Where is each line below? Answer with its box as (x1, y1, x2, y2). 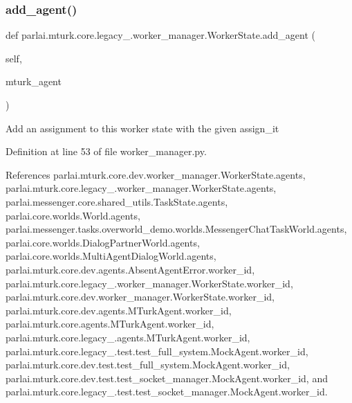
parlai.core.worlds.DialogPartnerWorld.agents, (6, 235, 200, 249)
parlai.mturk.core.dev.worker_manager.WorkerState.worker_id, (6, 289, 275, 304)
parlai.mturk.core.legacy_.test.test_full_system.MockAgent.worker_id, (6, 343, 308, 358)
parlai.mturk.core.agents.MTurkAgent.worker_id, (6, 316, 214, 331)
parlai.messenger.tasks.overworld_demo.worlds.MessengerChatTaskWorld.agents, (6, 222, 347, 236)
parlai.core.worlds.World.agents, (6, 208, 140, 222)
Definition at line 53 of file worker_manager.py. (6, 144, 207, 159)
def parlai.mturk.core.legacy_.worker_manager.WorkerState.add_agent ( (6, 28, 315, 42)
